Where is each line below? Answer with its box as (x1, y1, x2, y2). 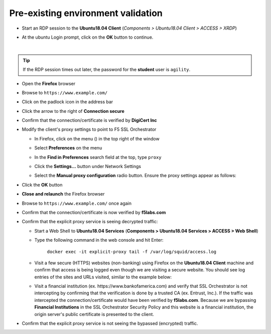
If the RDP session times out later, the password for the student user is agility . (23, 67, 191, 73)
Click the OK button (22, 182, 63, 188)
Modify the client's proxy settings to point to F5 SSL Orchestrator (22, 126, 157, 132)
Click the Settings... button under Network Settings (34, 163, 142, 170)
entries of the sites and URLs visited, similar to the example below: (34, 274, 172, 280)
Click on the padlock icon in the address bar (22, 99, 113, 105)
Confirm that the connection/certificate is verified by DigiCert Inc (22, 117, 158, 123)
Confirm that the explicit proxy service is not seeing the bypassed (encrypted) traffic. (22, 320, 198, 326)
